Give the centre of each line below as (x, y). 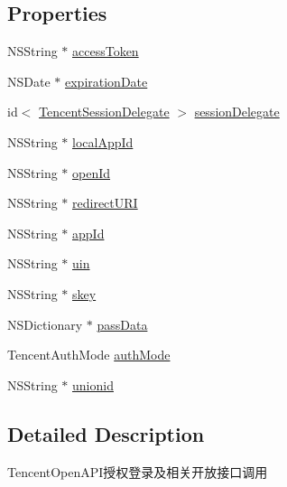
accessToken (106, 51)
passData (122, 324)
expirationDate (106, 81)
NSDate (29, 81)
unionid (93, 384)
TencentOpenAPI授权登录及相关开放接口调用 (138, 471)
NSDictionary (45, 324)
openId (92, 172)
